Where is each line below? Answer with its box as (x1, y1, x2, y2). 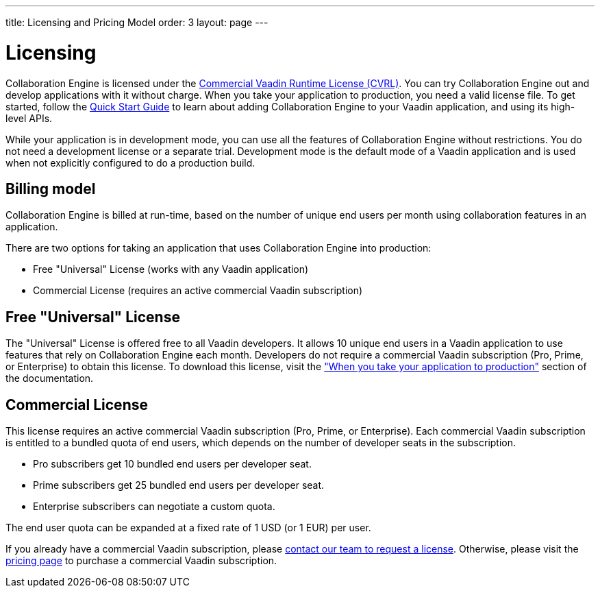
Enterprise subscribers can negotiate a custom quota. (33, 500, 275, 513)
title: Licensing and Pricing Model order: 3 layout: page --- (5, 16, 268, 28)
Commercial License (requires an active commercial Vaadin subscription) (33, 285, 363, 297)
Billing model (5, 180, 96, 197)
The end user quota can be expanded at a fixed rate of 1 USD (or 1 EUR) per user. (5, 522, 371, 534)
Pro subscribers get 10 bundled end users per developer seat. (33, 458, 312, 470)
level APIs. (5, 112, 53, 124)
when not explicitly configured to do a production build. (5, 156, 255, 169)
